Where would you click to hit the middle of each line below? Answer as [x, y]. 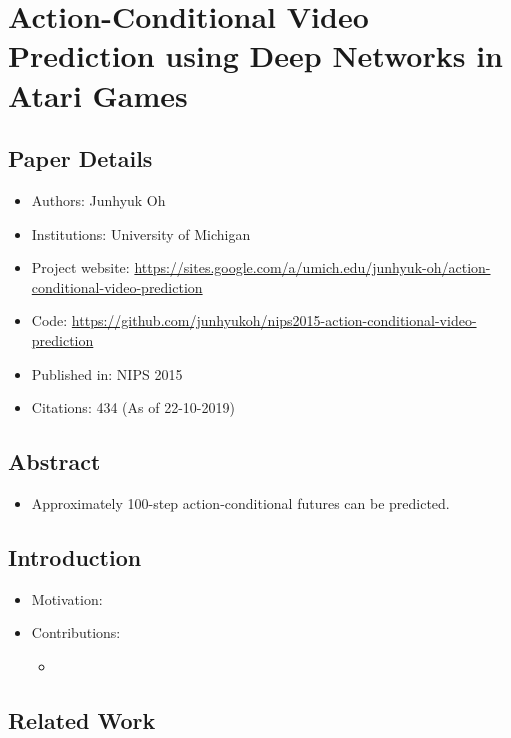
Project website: [80, 267]
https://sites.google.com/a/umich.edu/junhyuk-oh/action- [312, 267]
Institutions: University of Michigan [141, 233]
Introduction [75, 556]
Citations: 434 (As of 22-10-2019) [133, 407]
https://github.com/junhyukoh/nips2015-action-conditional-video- [274, 320]
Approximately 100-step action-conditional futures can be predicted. [240, 502]
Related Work [82, 719]
